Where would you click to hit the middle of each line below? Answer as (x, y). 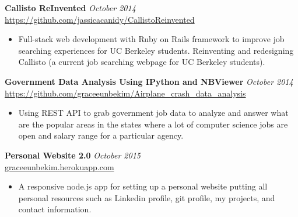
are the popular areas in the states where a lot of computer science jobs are (153, 124)
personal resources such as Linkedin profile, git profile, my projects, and (147, 197)
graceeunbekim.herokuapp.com (59, 166)
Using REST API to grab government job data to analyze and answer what (153, 113)
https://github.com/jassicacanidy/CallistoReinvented (100, 19)
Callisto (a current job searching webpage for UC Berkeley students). (142, 62)
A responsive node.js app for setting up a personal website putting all (143, 186)
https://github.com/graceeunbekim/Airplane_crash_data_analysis (125, 93)
